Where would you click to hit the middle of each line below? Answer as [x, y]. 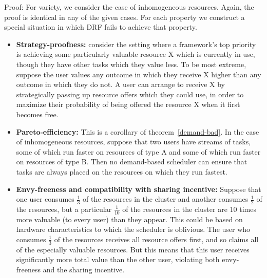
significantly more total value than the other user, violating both [118, 259]
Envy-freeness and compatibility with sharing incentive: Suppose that [139, 189]
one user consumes [45, 199]
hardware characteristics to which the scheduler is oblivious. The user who [133, 229]
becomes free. [37, 114]
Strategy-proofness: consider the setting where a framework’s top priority [136, 44]
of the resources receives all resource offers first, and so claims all [156, 239]
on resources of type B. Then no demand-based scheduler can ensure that [132, 162]
